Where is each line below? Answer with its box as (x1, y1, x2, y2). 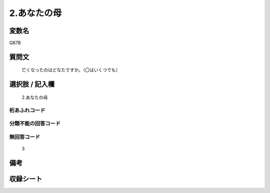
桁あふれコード (9, 106, 45, 113)
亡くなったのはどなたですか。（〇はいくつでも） (21, 67, 120, 73)
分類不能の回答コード (9, 120, 61, 127)
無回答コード (9, 133, 40, 140)
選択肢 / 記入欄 (9, 80, 55, 88)
